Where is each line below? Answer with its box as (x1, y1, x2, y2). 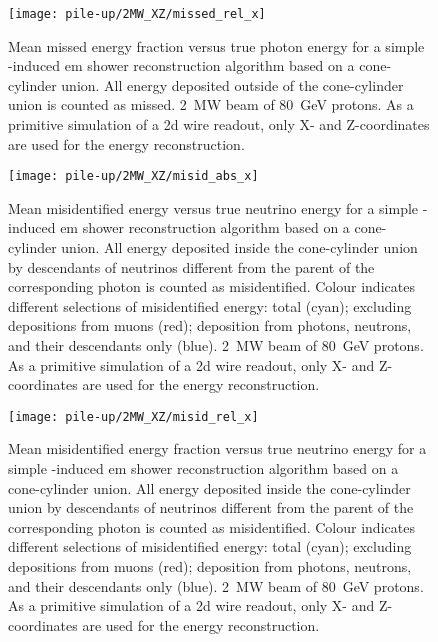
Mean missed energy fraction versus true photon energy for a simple (8, 35, 425, 56)
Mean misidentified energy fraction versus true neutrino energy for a (8, 438, 427, 459)
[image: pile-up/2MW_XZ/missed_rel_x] (8, 7, 266, 21)
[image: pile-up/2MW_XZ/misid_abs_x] (8, 169, 259, 184)
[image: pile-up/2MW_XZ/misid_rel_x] (8, 409, 259, 424)
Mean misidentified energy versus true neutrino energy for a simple (8, 197, 419, 218)
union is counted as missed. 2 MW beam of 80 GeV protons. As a (8, 94, 414, 115)
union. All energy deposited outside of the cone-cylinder (61, 74, 404, 95)
